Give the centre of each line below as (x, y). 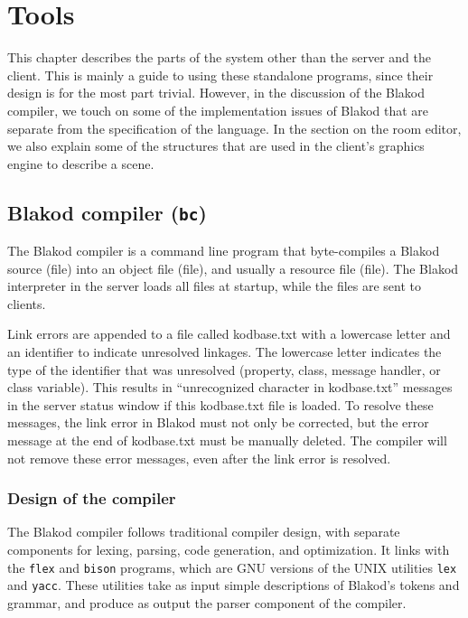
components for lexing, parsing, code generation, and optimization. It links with (229, 549)
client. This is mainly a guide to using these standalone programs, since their (220, 75)
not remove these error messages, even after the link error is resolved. (199, 458)
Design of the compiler (92, 498)
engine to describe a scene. (81, 163)
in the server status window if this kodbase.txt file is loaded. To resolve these (220, 404)
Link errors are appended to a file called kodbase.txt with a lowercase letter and (229, 334)
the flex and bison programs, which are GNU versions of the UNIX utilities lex (232, 567)
